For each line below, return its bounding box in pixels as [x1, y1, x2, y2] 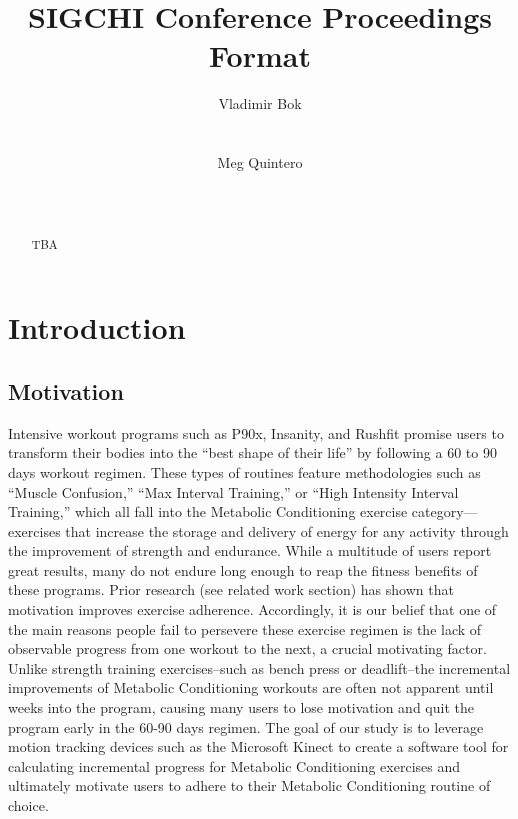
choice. [8, 795, 49, 815]
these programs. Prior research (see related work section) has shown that [8, 579, 454, 600]
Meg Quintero [217, 152, 303, 173]
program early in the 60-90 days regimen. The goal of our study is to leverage [8, 716, 484, 737]
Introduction [8, 307, 186, 348]
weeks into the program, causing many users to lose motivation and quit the [8, 697, 474, 718]
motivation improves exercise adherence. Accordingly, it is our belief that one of [8, 599, 497, 620]
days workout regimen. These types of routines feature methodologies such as [8, 461, 481, 482]
